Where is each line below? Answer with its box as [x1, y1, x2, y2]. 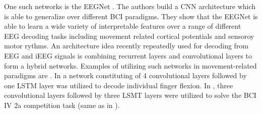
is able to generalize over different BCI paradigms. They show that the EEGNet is [4, 11, 258, 21]
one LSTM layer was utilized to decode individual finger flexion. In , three [4, 80, 233, 90]
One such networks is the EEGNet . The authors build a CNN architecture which [4, 1, 256, 11]
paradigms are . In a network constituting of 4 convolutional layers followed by [4, 70, 247, 81]
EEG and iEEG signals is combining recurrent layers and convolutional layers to [4, 50, 252, 61]
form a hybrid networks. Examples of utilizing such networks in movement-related [4, 60, 257, 71]
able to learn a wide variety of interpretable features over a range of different [4, 21, 241, 31]
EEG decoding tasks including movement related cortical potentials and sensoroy [4, 30, 254, 41]
